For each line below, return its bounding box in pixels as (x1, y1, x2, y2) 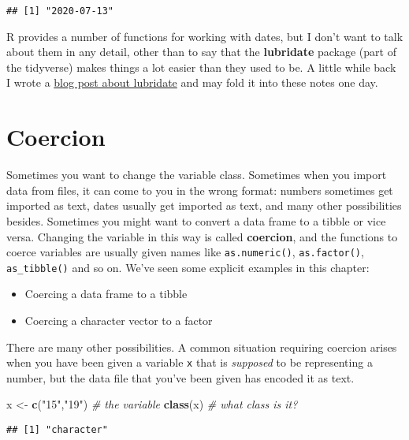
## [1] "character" (6, 424, 108, 436)
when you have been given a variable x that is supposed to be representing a (6, 354, 373, 371)
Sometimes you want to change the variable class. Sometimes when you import (6, 166, 387, 183)
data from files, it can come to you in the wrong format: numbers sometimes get (6, 181, 393, 198)
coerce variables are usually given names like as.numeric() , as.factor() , (6, 244, 364, 260)
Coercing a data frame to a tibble (24, 285, 188, 302)
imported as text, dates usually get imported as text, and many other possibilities (6, 197, 402, 214)
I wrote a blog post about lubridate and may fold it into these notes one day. (6, 74, 378, 91)
